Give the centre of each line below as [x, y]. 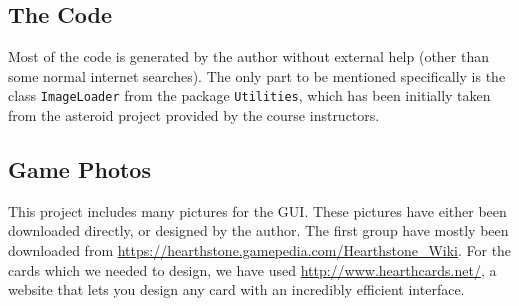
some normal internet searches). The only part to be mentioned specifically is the [257, 75]
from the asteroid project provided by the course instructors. [194, 115]
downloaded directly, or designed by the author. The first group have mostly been [258, 230]
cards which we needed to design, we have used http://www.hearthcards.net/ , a [252, 269]
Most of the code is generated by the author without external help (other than [248, 56]
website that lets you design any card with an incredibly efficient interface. [236, 289]
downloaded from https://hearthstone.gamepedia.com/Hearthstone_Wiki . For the [260, 250]
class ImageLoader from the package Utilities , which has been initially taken [249, 95]
